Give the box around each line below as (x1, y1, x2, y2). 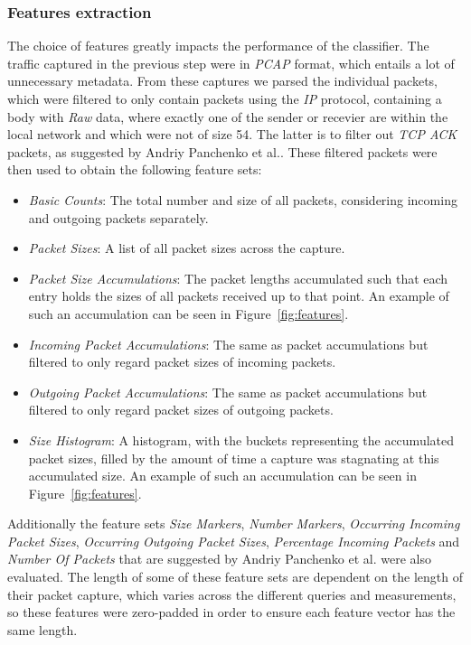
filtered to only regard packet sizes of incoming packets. (28, 352, 336, 371)
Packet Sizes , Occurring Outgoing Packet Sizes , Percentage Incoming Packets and (7, 531, 460, 550)
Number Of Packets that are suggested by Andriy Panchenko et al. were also (7, 549, 431, 568)
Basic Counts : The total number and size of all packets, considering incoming (28, 190, 457, 209)
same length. (7, 620, 78, 639)
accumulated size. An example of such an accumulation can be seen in (28, 466, 417, 485)
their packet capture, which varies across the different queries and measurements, (7, 584, 457, 603)
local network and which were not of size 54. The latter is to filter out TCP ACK (7, 125, 457, 144)
